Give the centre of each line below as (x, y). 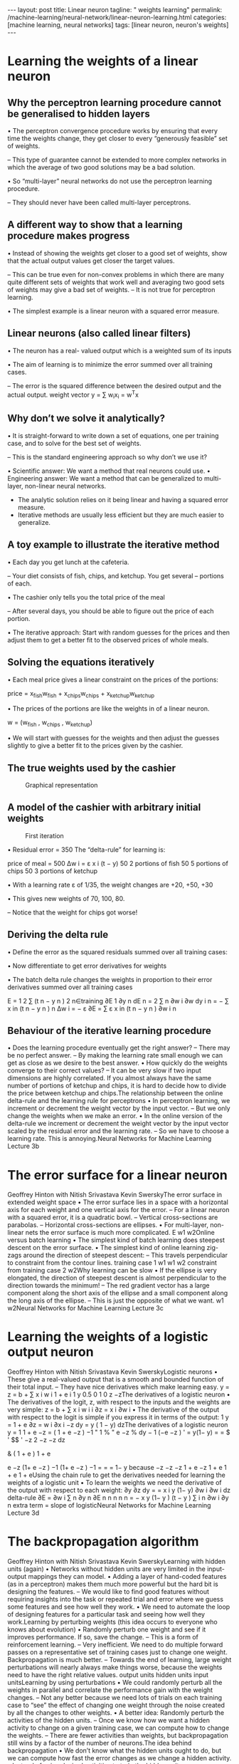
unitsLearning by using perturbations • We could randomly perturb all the (115, 1683)
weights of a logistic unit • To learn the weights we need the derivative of (115, 1483)
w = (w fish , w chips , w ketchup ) (50, 723)
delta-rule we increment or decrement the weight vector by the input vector (118, 1124)
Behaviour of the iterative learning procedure (110, 1030)
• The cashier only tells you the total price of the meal (86, 597)
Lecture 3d (23, 1513)
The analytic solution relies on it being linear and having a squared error (123, 499)
